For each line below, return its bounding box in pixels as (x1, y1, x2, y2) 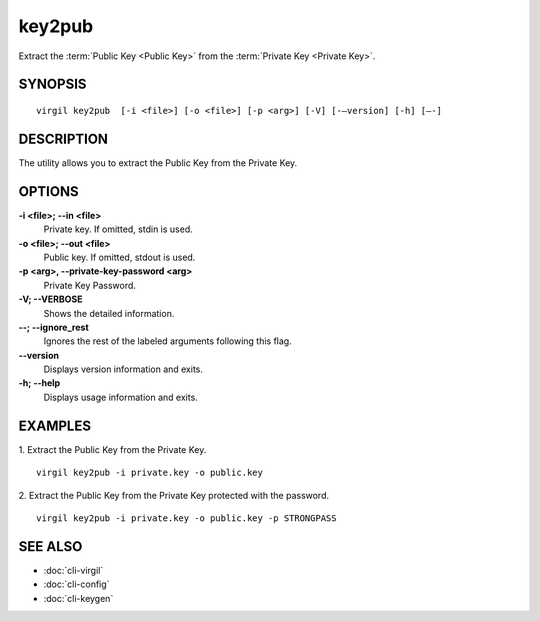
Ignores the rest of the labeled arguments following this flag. (43, 335, 292, 347)
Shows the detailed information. (43, 307, 175, 319)
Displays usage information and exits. (43, 391, 199, 403)
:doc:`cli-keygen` (43, 592, 114, 604)
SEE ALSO (18, 538, 83, 555)
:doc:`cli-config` (43, 578, 110, 590)
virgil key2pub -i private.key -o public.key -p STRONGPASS (36, 512, 337, 524)
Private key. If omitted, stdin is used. (43, 223, 194, 235)
